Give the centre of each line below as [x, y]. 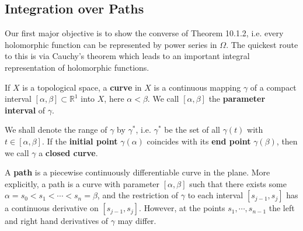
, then [287, 141]
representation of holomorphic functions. [77, 67]
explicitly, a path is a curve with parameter [82, 183]
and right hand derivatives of [57, 221]
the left [282, 208]
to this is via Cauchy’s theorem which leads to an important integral [127, 56]
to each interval [215, 195]
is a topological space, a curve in [82, 87]
